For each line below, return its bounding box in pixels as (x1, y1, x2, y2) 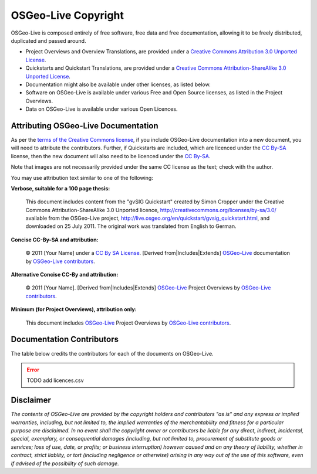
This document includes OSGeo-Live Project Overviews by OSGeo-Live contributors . (25, 319, 231, 326)
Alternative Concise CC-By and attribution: (11, 271, 119, 278)
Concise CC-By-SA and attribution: (11, 236, 99, 243)
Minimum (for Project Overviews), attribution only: (11, 306, 137, 313)
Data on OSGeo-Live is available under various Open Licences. (25, 105, 178, 112)
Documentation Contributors (11, 335, 119, 345)
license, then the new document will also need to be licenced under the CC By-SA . (11, 152, 211, 159)
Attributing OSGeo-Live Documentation (11, 121, 158, 131)
